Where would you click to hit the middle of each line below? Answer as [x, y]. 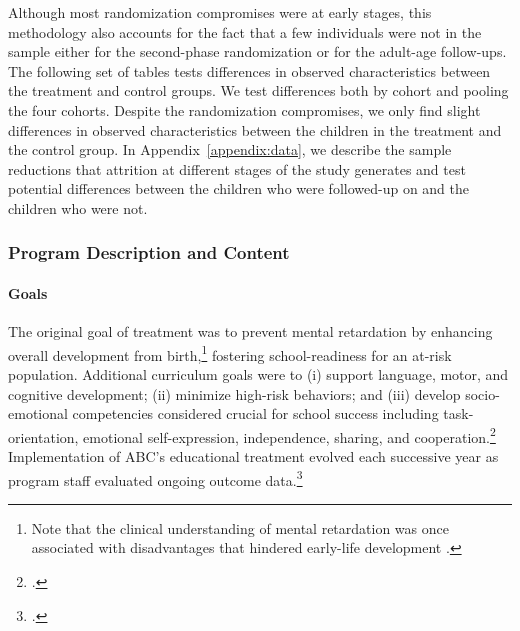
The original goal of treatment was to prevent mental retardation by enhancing [250, 331]
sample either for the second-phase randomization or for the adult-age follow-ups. [257, 51]
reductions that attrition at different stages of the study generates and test [237, 168]
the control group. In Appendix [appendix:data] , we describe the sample [230, 149]
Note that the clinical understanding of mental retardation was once [240, 527]
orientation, [43, 436]
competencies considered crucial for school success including [255, 413]
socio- [482, 393]
